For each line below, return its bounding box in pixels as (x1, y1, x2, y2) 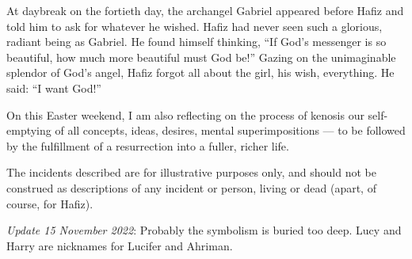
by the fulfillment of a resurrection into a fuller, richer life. (6, 137, 289, 154)
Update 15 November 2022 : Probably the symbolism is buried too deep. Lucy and (6, 222, 402, 238)
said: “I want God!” (6, 79, 101, 96)
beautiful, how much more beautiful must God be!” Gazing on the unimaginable (6, 48, 396, 65)
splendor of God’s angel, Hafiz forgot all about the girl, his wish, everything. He (6, 64, 395, 81)
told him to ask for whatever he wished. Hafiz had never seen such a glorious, (6, 17, 383, 34)
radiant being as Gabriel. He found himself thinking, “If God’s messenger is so (6, 33, 387, 50)
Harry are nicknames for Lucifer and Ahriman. (6, 237, 233, 253)
